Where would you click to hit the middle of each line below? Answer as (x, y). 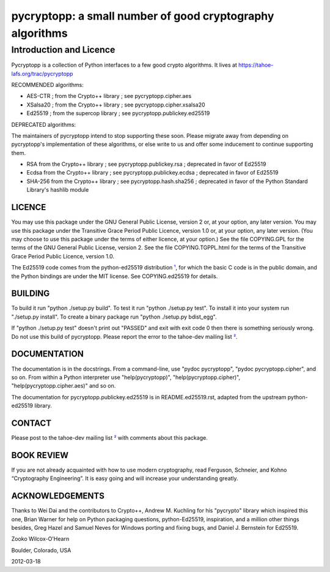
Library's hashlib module (58, 190)
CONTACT (31, 423)
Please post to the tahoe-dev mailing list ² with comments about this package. (109, 437)
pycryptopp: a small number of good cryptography (143, 16)
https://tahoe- (256, 65)
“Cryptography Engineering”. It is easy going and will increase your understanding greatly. (125, 478)
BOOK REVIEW (40, 455)
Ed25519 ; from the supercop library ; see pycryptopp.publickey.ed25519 (118, 113)
